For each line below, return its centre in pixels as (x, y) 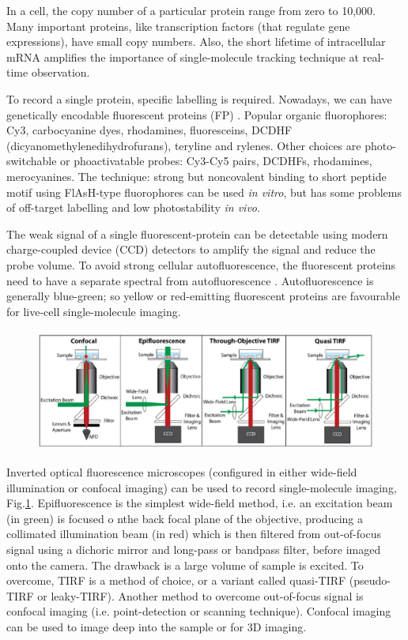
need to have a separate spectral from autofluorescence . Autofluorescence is (190, 280)
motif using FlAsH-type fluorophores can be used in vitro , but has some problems (204, 192)
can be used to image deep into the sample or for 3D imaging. (157, 626)
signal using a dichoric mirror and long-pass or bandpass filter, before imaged (194, 550)
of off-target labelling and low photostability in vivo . (133, 207)
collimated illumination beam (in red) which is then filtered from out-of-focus (194, 534)
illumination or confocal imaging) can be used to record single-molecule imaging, (202, 487)
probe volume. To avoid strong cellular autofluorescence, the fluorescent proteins (201, 264)
